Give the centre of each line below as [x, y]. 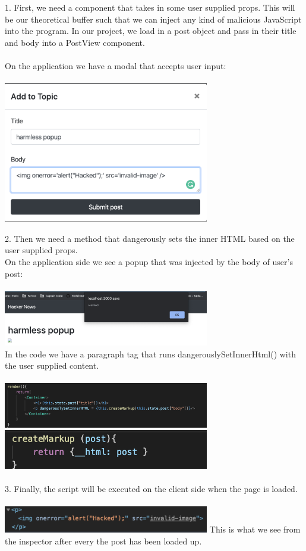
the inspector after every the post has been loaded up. [103, 541]
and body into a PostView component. [75, 42]
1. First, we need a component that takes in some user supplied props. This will [150, 7]
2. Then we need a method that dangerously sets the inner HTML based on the [150, 238]
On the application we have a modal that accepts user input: [116, 65]
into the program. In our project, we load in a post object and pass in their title [151, 31]
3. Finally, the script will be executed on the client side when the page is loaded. [151, 488]
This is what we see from [255, 529]
